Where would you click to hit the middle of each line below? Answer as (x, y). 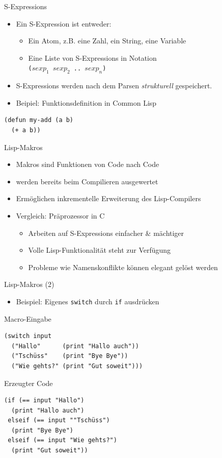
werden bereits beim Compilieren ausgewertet (87, 181)
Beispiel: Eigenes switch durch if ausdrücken (88, 301)
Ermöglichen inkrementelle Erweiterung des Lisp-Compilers (108, 198)
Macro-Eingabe (28, 318)
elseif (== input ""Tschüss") (59, 420)
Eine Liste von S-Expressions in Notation (92, 57)
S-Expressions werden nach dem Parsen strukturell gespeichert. (114, 86)
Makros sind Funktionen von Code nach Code (88, 164)
